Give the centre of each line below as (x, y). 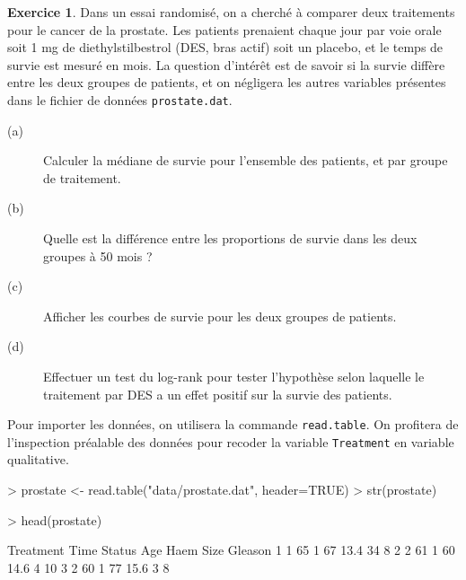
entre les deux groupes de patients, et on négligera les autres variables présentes (227, 82)
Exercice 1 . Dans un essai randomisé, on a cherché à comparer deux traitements (231, 12)
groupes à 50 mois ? (98, 255)
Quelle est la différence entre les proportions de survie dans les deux (230, 238)
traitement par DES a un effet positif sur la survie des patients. (218, 394)
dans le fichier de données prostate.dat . (120, 99)
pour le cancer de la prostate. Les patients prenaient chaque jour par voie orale (224, 29)
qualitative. (38, 459)
